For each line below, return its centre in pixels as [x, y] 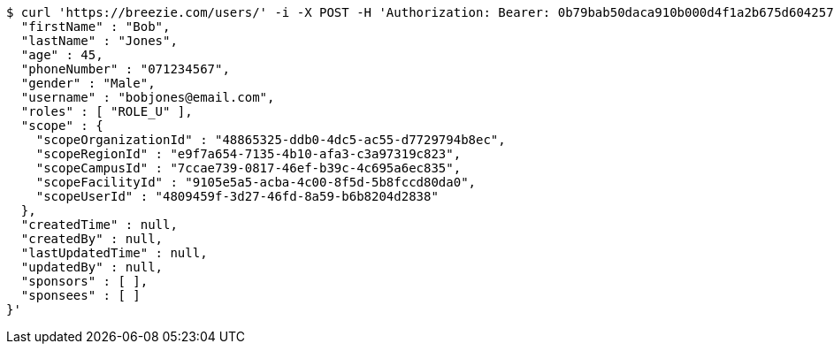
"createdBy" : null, [92, 239]
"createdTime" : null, [99, 225]
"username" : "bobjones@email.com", [148, 97]
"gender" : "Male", [88, 83]
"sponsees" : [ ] [80, 295]
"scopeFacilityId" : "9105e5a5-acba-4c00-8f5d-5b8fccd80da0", [256, 182]
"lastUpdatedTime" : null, [114, 253]
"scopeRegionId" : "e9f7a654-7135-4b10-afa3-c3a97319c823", [249, 154]
